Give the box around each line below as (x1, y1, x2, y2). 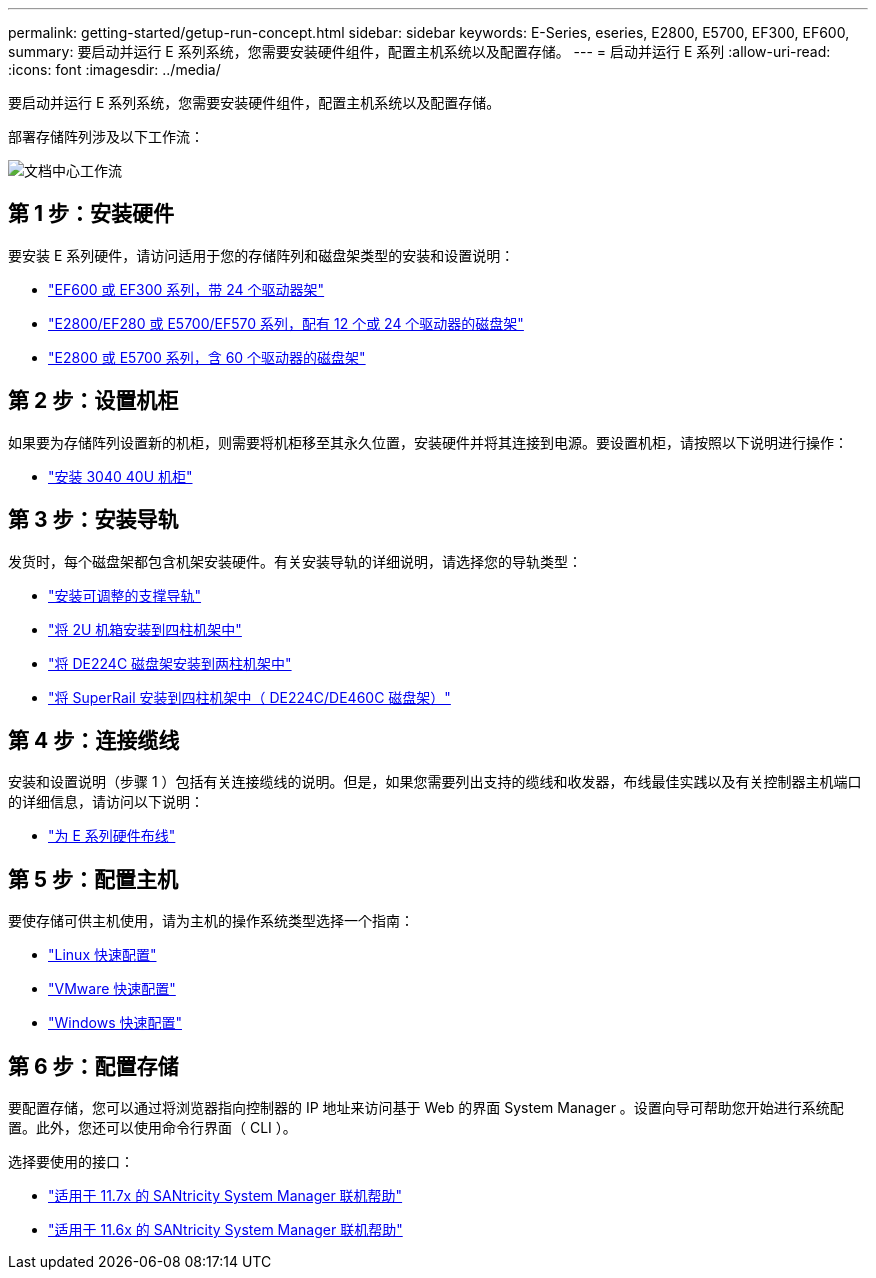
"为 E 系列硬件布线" (48, 827, 176, 845)
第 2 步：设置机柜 (8, 388, 179, 414)
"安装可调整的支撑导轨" (48, 586, 202, 604)
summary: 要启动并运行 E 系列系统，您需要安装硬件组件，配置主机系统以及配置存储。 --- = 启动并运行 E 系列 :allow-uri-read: (8, 43, 831, 60)
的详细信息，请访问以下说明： (8, 793, 204, 811)
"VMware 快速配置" (48, 980, 176, 998)
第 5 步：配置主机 (8, 866, 179, 892)
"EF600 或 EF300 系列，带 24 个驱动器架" (48, 280, 325, 298)
